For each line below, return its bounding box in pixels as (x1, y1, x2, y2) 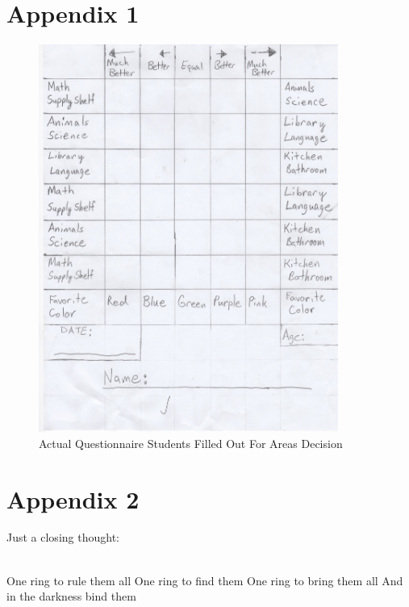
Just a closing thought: (6, 529, 119, 546)
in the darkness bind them (6, 588, 136, 605)
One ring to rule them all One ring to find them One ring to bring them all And (6, 571, 403, 588)
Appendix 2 (6, 482, 140, 515)
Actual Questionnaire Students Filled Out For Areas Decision (39, 434, 343, 451)
